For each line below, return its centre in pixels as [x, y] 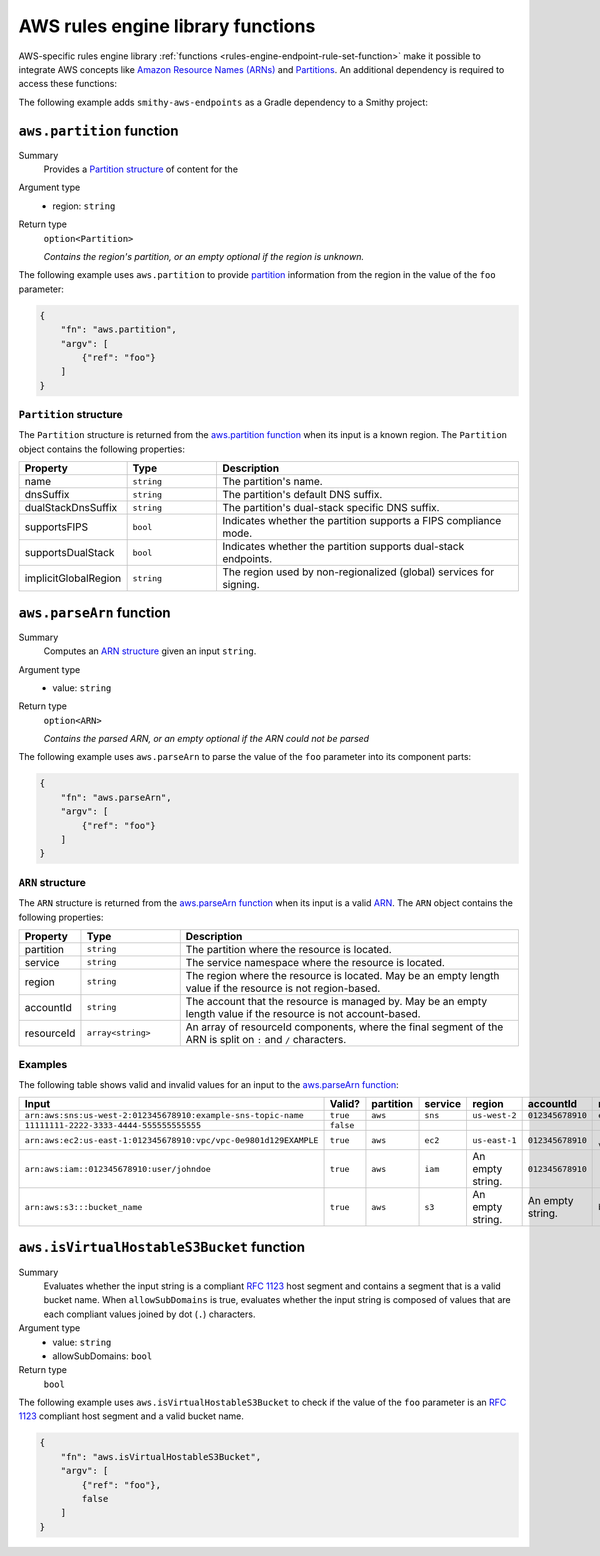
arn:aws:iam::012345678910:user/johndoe [118, 1168]
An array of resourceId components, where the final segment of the [344, 1027]
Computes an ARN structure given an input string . [150, 651]
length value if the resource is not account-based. [303, 1013]
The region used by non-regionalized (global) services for [358, 572]
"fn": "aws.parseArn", [116, 797]
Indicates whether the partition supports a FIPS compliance [361, 521]
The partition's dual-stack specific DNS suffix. [330, 508]
